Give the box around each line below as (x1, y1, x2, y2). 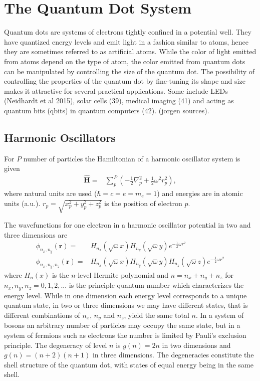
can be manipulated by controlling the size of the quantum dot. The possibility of (4, 66, 255, 76)
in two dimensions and (162, 339, 231, 350)
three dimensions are (4, 229, 68, 240)
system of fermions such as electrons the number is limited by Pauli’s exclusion (4, 330, 246, 340)
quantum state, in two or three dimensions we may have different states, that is (4, 300, 248, 310)
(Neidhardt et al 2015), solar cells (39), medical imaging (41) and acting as (4, 95, 234, 106)
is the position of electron (104, 198, 182, 208)
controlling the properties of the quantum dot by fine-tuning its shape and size (4, 76, 245, 86)
